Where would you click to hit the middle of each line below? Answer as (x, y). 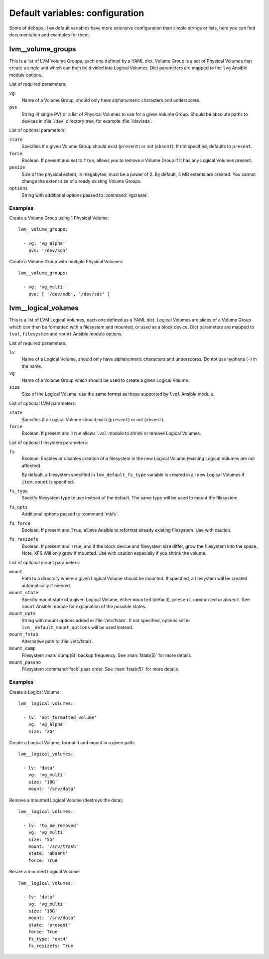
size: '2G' (42, 731)
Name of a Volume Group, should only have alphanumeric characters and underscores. (111, 100)
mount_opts (22, 614)
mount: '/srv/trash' (53, 846)
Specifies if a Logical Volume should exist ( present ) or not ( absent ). (93, 419)
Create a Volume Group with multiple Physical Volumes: (66, 261)
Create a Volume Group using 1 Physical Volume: (59, 218)
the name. (32, 366)
